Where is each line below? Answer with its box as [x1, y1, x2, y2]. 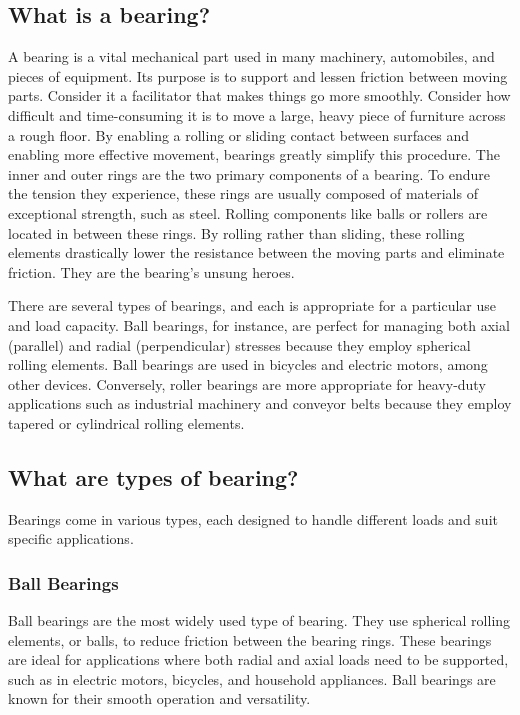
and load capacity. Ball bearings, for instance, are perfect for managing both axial [8, 314, 510, 335]
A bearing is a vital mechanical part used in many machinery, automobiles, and [8, 46, 495, 67]
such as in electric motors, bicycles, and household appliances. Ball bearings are [8, 668, 496, 689]
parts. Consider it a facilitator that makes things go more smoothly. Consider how [8, 85, 511, 106]
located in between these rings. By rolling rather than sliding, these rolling [8, 222, 465, 243]
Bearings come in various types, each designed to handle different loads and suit [8, 508, 498, 529]
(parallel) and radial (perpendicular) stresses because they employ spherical [8, 334, 471, 355]
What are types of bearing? [8, 461, 299, 492]
